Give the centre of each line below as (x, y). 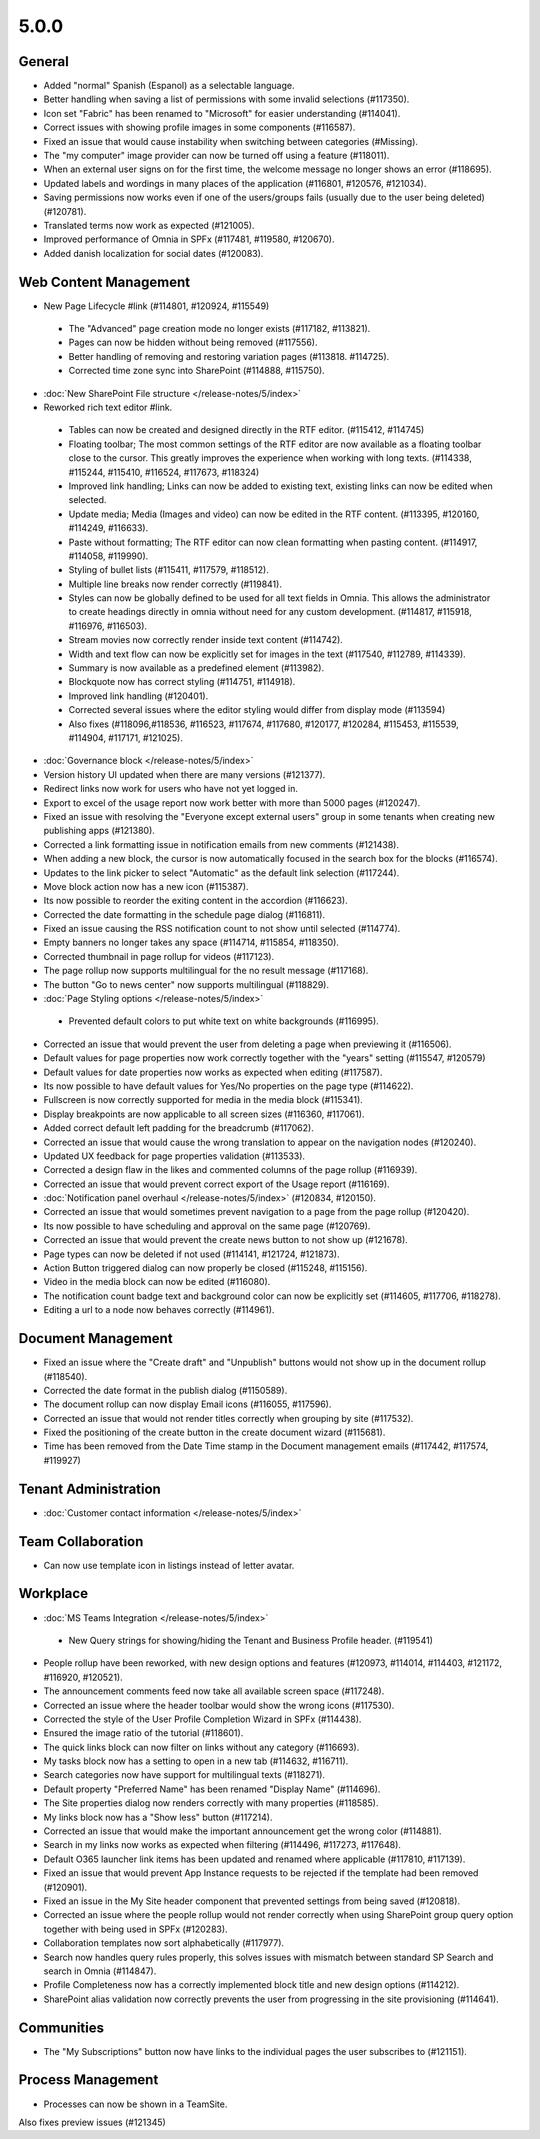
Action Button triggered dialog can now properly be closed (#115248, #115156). (205, 1268)
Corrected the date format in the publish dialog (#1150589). (165, 1390)
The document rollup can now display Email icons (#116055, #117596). (187, 1404)
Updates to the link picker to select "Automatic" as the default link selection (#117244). (221, 872)
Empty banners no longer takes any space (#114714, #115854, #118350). (191, 942)
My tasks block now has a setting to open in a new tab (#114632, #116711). (196, 1761)
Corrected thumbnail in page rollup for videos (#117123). (159, 956)
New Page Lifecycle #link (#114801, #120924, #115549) (156, 306)
